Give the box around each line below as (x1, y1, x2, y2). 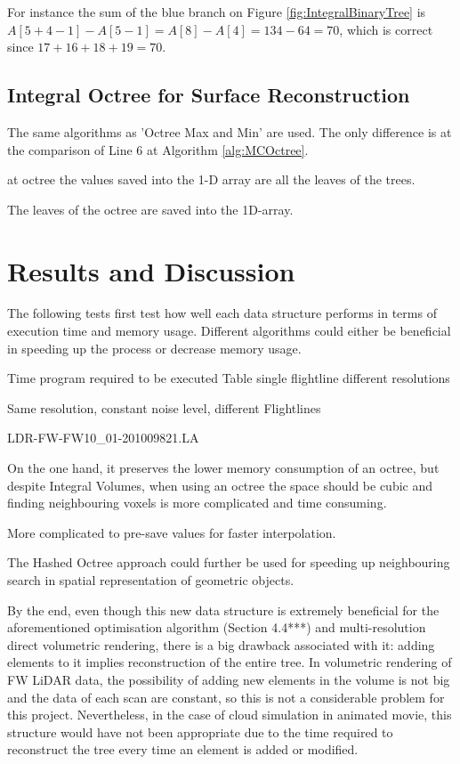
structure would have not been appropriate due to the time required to (7, 722, 393, 741)
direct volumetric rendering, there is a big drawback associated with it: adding (7, 635, 435, 654)
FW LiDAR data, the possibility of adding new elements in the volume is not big (7, 670, 450, 688)
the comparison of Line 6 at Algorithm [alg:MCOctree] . (7, 140, 309, 158)
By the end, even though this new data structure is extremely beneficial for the (7, 600, 440, 619)
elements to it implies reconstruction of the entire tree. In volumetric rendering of (7, 653, 452, 671)
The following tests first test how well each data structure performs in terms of (7, 304, 437, 322)
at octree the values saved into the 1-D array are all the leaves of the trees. (7, 170, 416, 189)
